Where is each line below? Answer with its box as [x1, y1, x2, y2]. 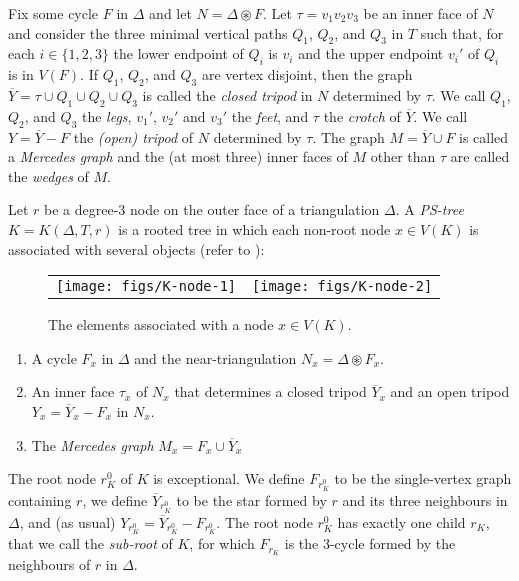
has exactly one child [337, 511, 466, 532]
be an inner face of [363, 3, 478, 23]
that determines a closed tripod [174, 381, 367, 402]
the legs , [81, 105, 132, 126]
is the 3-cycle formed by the [284, 533, 456, 554]
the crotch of [323, 105, 401, 126]
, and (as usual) [19, 511, 116, 532]
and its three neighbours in [342, 489, 508, 510]
